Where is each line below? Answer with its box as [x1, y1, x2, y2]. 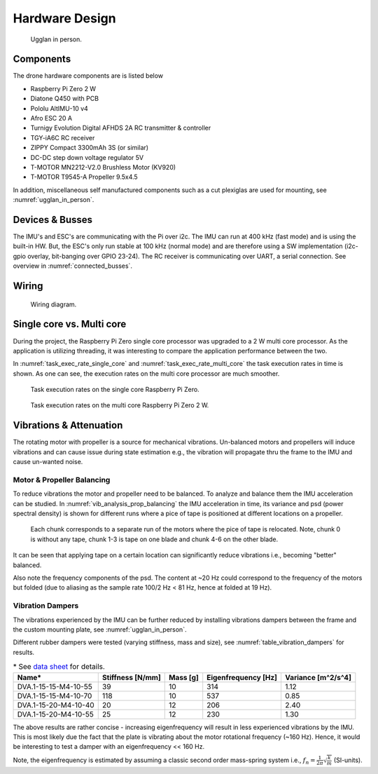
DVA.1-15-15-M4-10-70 [17, 691, 92, 700]
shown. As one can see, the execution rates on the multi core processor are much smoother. [13, 369, 280, 378]
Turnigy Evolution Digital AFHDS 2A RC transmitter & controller [30, 123, 211, 133]
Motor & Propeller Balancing [13, 475, 111, 484]
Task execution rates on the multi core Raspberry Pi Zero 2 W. [30, 401, 209, 409]
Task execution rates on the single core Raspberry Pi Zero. [30, 386, 199, 394]
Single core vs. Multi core [13, 318, 127, 330]
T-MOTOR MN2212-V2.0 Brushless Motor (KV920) [30, 163, 176, 171]
